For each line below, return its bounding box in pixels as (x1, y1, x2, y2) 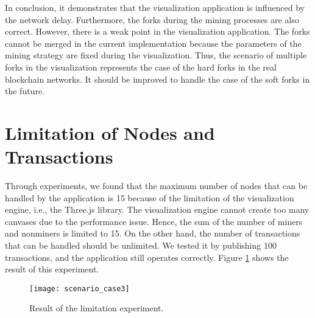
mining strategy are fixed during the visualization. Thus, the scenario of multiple (5, 49, 307, 61)
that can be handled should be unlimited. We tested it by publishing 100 (5, 239, 277, 252)
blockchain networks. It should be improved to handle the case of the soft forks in (5, 72, 310, 85)
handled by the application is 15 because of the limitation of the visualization (5, 191, 294, 204)
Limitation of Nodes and (5, 120, 215, 145)
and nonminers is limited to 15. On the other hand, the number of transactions (5, 227, 300, 240)
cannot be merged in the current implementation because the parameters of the (5, 36, 302, 49)
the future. (5, 85, 45, 97)
